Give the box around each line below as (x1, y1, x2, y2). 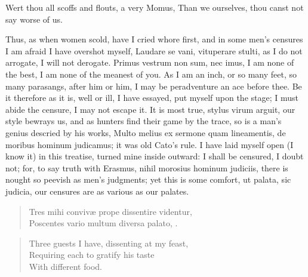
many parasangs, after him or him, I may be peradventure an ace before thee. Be (5, 79, 302, 92)
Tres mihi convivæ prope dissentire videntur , (29, 205, 192, 217)
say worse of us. (5, 13, 63, 25)
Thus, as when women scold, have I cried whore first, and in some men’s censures (5, 33, 303, 45)
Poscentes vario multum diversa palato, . (29, 217, 178, 229)
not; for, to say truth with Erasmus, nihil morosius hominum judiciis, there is (5, 161, 288, 174)
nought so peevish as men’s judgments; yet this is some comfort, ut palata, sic (5, 173, 291, 186)
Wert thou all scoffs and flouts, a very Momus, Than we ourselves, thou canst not (5, 1, 304, 13)
